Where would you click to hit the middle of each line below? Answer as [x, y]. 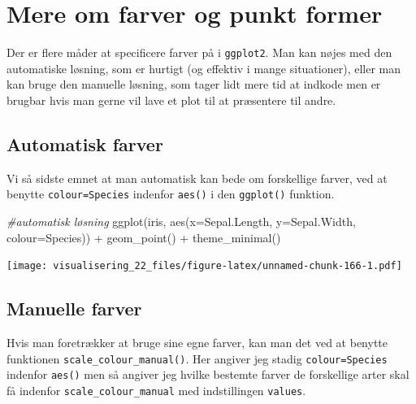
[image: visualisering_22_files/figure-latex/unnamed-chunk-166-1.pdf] [204, 266]
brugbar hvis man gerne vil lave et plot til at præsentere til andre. [171, 100]
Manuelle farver [74, 308]
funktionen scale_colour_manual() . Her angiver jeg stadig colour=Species [197, 358]
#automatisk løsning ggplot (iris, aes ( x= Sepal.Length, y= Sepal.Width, [181, 222]
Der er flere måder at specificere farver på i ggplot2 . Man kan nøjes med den [199, 52]
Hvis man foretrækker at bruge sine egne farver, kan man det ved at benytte [197, 343]
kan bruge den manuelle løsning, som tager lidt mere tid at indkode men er [194, 84]
